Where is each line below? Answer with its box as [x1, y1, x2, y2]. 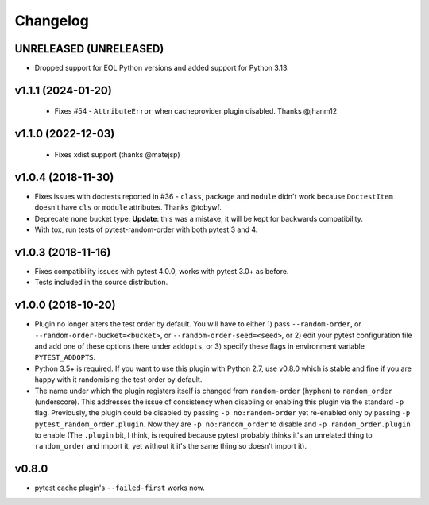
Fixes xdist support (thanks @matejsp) [54, 149, 180, 159]
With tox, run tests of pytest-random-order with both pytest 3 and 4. [34, 225, 258, 234]
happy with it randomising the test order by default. [34, 375, 203, 384]
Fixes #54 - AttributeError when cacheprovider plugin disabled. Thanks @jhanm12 [54, 106, 338, 116]
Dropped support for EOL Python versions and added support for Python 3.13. [34, 64, 289, 73]
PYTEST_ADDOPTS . [34, 353, 96, 362]
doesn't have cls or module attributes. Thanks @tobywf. [34, 202, 222, 212]
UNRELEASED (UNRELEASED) [14, 42, 164, 56]
